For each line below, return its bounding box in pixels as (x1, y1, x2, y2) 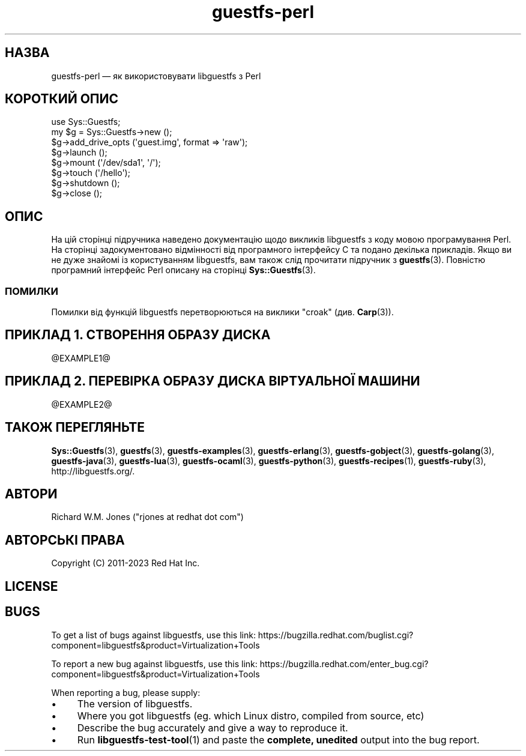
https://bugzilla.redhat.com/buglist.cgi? (258, 629, 414, 640)
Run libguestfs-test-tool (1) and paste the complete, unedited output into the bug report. (77, 733, 480, 746)
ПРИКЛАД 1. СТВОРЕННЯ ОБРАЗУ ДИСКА (5, 327, 271, 343)
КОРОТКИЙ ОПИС (5, 91, 119, 107)
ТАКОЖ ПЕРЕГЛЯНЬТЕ (5, 420, 145, 435)
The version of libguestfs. (77, 697, 193, 710)
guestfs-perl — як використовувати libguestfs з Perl (51, 70, 261, 81)
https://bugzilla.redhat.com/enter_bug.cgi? (259, 658, 429, 669)
